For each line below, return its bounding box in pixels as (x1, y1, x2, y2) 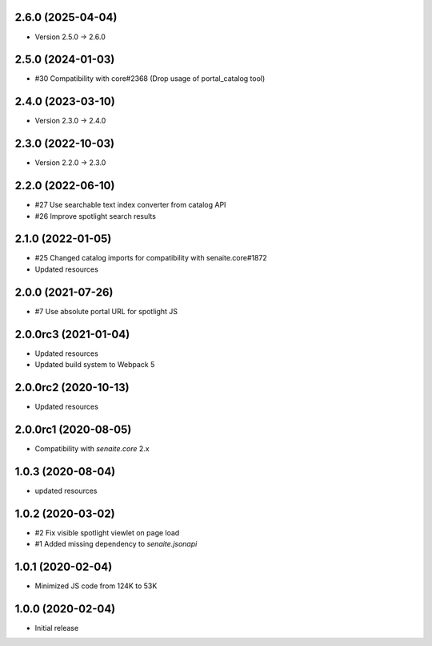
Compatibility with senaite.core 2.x (34, 443, 150, 453)
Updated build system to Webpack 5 (34, 360, 155, 369)
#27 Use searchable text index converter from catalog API (34, 200, 226, 210)
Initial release (34, 623, 79, 632)
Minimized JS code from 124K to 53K (34, 581, 158, 591)
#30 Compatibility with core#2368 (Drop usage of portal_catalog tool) (34, 74, 266, 83)
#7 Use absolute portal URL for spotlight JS (34, 306, 178, 316)
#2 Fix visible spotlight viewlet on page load (34, 527, 180, 537)
